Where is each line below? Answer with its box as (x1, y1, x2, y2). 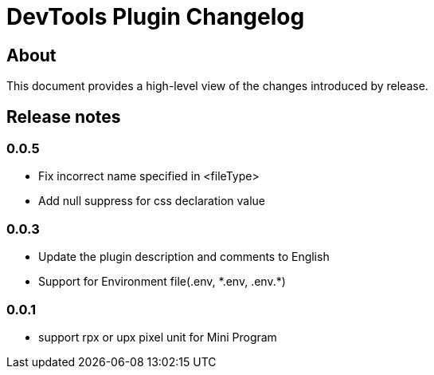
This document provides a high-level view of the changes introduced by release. (6, 79, 428, 93)
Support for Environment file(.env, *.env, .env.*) (38, 274, 286, 289)
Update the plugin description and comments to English (38, 250, 330, 264)
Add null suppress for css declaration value (38, 194, 266, 208)
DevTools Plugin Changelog (6, 3, 305, 30)
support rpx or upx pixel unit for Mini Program (38, 330, 277, 344)
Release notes (6, 106, 121, 127)
